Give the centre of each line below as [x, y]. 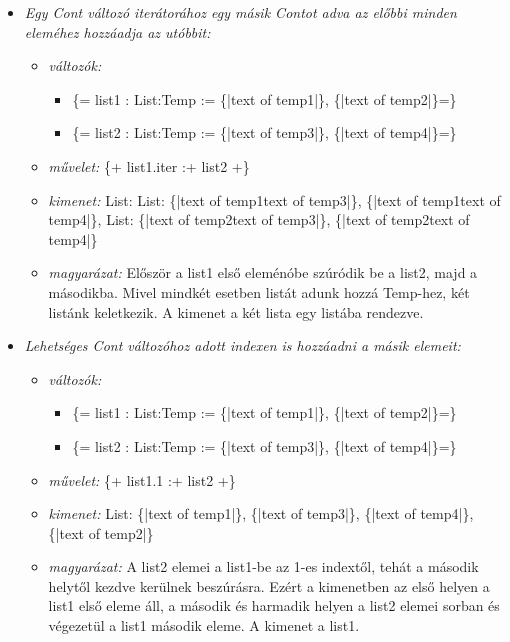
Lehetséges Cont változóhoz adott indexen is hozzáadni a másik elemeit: [242, 345]
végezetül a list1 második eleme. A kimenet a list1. [204, 625]
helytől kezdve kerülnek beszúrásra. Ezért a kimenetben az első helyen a [269, 585]
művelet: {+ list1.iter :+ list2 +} [149, 165]
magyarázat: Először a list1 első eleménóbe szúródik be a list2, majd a [263, 272]
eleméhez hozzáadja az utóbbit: [117, 31]
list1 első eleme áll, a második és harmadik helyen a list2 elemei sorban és [274, 605]
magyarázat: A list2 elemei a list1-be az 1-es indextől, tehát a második [263, 566]
